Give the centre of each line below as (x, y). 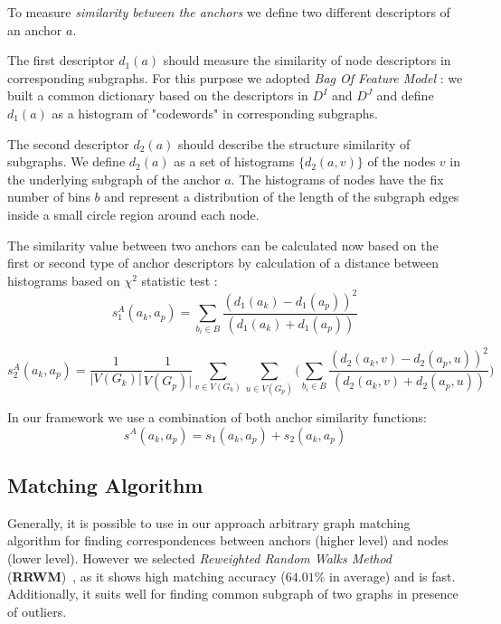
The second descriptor (68, 143)
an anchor (35, 29)
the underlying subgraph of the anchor (114, 179)
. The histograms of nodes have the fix (337, 179)
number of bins (49, 197)
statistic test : (180, 280)
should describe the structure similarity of (294, 143)
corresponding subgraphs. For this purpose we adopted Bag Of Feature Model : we (235, 77)
